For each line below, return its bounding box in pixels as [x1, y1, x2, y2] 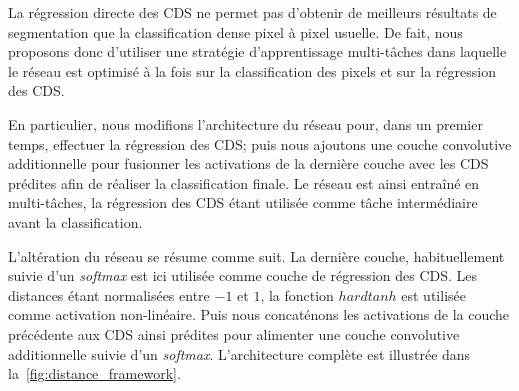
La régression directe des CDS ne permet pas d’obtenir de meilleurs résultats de [8, 2, 497, 22]
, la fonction [260, 284, 334, 305]
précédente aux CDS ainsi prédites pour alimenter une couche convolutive [8, 323, 460, 344]
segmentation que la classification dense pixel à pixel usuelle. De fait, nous [8, 21, 463, 42]
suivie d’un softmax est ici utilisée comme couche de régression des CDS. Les [8, 265, 478, 286]
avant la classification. [8, 211, 143, 232]
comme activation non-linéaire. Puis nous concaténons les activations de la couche [8, 304, 510, 325]
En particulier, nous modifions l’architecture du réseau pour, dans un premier [8, 113, 483, 134]
